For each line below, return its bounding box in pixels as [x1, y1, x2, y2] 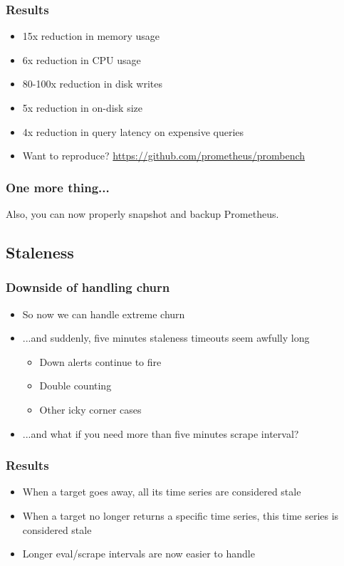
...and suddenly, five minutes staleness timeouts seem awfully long [22, 330, 310, 345]
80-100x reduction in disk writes [22, 76, 163, 91]
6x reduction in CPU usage [22, 52, 141, 67]
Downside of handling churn [6, 278, 170, 296]
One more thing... [6, 178, 110, 196]
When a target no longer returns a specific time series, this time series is [22, 508, 339, 523]
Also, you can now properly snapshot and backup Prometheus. [6, 206, 279, 221]
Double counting [39, 378, 112, 393]
